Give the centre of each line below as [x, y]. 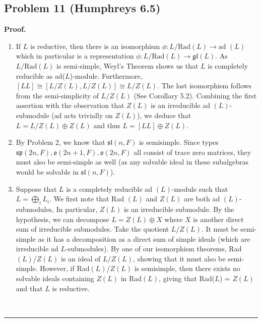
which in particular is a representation [75, 56]
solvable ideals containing [55, 278]
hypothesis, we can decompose [62, 219]
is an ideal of [81, 258]
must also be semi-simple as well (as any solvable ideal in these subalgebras [132, 162]
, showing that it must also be [179, 258]
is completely [228, 65]
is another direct [218, 219]
